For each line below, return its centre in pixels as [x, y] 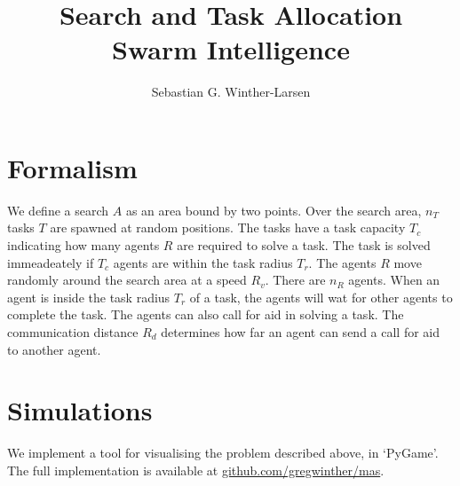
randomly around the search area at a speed [127, 280]
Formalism [72, 167]
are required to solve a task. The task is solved [304, 245]
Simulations [80, 410]
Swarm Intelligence [231, 49]
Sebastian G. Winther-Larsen [231, 92]
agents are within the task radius [203, 262]
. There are [295, 280]
